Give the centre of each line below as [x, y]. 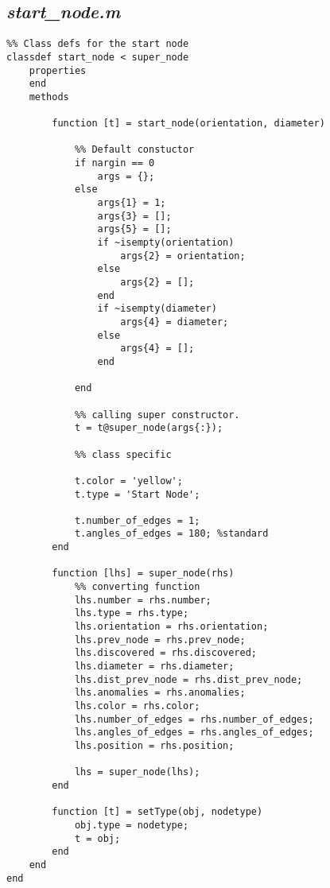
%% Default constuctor [134, 150]
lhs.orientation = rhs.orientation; [171, 627]
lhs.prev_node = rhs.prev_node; [160, 640]
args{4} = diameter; [175, 322]
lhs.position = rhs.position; [154, 745]
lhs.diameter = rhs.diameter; [154, 667]
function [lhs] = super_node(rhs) [143, 574]
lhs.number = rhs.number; [143, 600]
